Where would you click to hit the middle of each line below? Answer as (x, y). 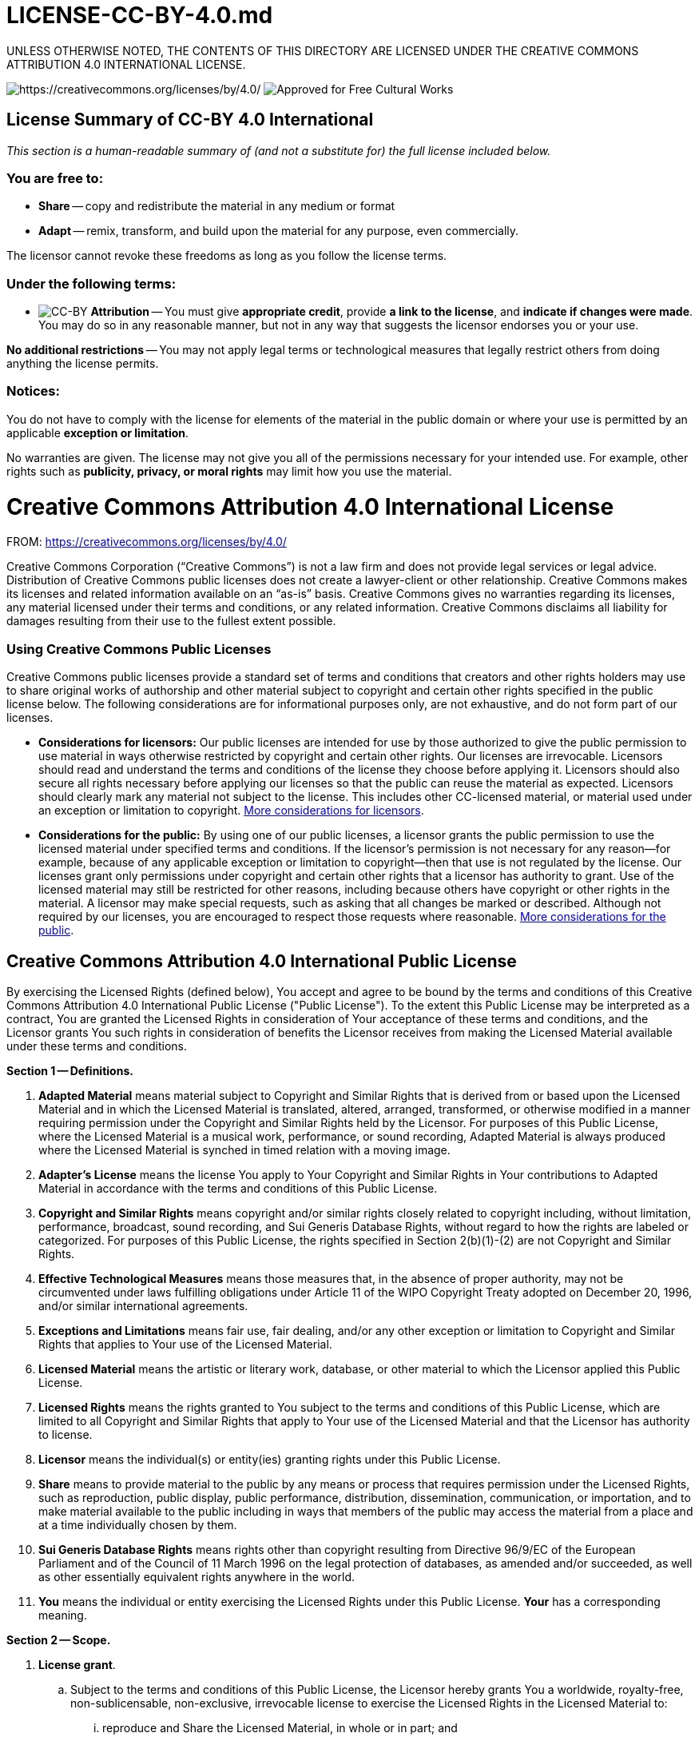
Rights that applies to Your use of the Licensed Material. (185, 1344)
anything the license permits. (83, 364)
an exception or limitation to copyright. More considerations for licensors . (231, 811)
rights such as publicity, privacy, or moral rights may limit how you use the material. (229, 471)
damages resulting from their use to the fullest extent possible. (171, 621)
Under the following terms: (91, 283)
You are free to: (55, 178)
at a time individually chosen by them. (138, 1524)
